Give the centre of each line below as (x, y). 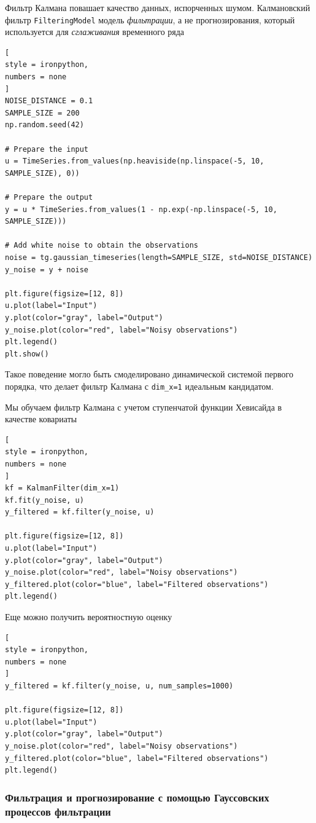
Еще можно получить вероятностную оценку (89, 617)
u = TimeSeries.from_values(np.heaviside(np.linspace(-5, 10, (135, 161)
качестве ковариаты (41, 419)
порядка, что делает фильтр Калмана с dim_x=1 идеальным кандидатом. (139, 386)
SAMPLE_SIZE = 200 (42, 113)
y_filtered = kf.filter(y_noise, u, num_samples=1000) (119, 686)
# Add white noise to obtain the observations (102, 246)
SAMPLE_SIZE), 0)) (42, 173)
